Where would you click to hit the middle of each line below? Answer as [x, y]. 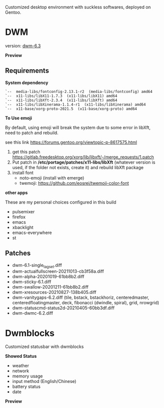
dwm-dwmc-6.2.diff [32, 313]
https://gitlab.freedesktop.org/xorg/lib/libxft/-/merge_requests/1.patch [83, 157]
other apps [16, 192]
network [21, 371]
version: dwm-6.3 [23, 46]
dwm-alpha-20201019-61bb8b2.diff [48, 277]
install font [23, 173]
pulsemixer [24, 211]
